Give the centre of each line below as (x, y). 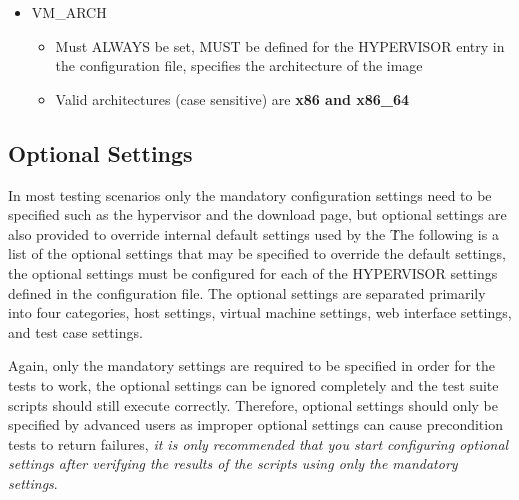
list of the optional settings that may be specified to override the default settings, (257, 253)
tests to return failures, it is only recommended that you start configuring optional (258, 443)
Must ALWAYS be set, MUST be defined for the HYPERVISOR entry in (280, 45)
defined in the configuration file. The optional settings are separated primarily (247, 292)
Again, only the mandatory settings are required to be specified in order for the (252, 365)
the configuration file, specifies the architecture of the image (239, 65)
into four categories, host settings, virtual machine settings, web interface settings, (260, 312)
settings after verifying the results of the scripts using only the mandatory (233, 463)
